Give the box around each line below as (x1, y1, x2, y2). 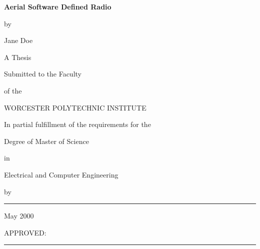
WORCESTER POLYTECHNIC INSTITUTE (4, 102, 146, 112)
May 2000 (4, 210, 34, 221)
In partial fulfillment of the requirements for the (4, 119, 151, 129)
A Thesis (4, 51, 31, 62)
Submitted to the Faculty (4, 68, 81, 79)
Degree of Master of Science (4, 135, 89, 146)
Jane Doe (4, 35, 33, 45)
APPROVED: (4, 227, 46, 237)
